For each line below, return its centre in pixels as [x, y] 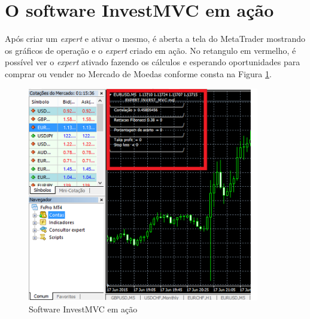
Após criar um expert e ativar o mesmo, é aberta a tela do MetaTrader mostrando [155, 39]
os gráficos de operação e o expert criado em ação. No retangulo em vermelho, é [151, 50]
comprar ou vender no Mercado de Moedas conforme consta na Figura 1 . [138, 73]
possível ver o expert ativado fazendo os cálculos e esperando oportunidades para [153, 62]
